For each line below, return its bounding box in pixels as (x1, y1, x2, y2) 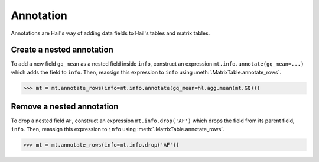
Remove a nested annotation (11, 102, 119, 112)
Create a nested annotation (11, 45, 113, 55)
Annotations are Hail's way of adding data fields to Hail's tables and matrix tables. (11, 30, 210, 37)
